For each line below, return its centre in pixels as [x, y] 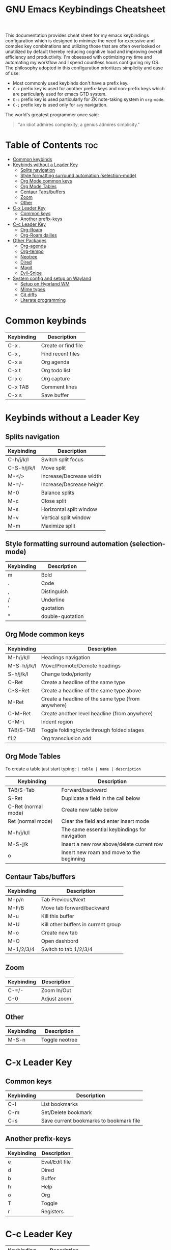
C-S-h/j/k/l [22, 468]
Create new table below [90, 810]
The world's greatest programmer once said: [52, 115]
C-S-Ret [19, 690]
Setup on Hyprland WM [45, 284]
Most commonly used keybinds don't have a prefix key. [70, 83]
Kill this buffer [58, 916]
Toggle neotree [59, 1039]
